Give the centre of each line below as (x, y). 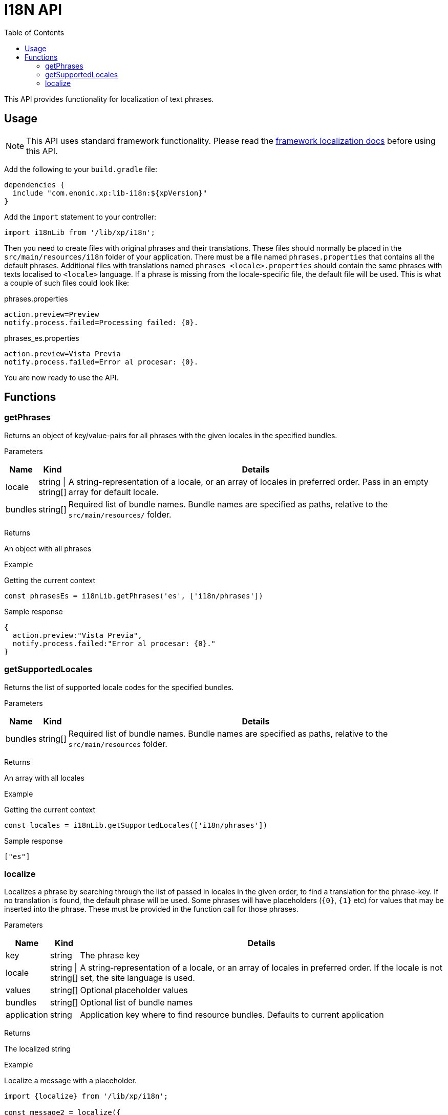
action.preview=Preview (52, 314)
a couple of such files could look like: (67, 283)
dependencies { (35, 185)
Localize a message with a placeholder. (70, 1081)
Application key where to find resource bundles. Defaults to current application (232, 1015)
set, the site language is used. (137, 978)
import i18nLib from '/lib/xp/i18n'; (80, 232)
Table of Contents (34, 32)
